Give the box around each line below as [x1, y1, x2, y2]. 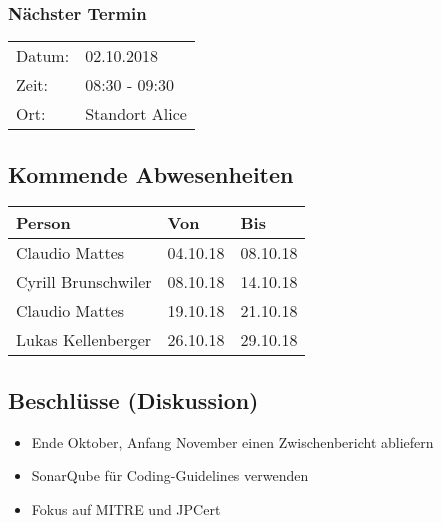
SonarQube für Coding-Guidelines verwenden [31, 465, 309, 486]
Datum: [16, 44, 70, 68]
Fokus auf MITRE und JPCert [31, 498, 221, 519]
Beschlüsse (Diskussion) [8, 384, 259, 415]
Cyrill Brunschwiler [16, 270, 152, 294]
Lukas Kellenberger [16, 328, 152, 352]
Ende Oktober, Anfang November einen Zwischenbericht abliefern [31, 431, 434, 452]
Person [16, 211, 71, 235]
